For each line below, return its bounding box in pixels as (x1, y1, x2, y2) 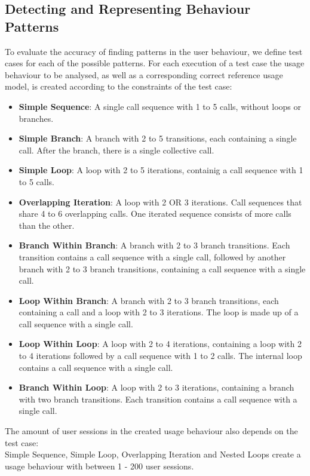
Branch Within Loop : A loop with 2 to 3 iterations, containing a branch (19, 381, 294, 394)
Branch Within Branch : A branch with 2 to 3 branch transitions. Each (19, 239, 290, 251)
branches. (19, 112, 54, 124)
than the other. (19, 219, 75, 231)
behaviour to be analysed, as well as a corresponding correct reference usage (5, 68, 283, 81)
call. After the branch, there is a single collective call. (19, 143, 214, 156)
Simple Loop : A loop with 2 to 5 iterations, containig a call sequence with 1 (19, 164, 303, 176)
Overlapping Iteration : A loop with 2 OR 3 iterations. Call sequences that (19, 195, 302, 208)
